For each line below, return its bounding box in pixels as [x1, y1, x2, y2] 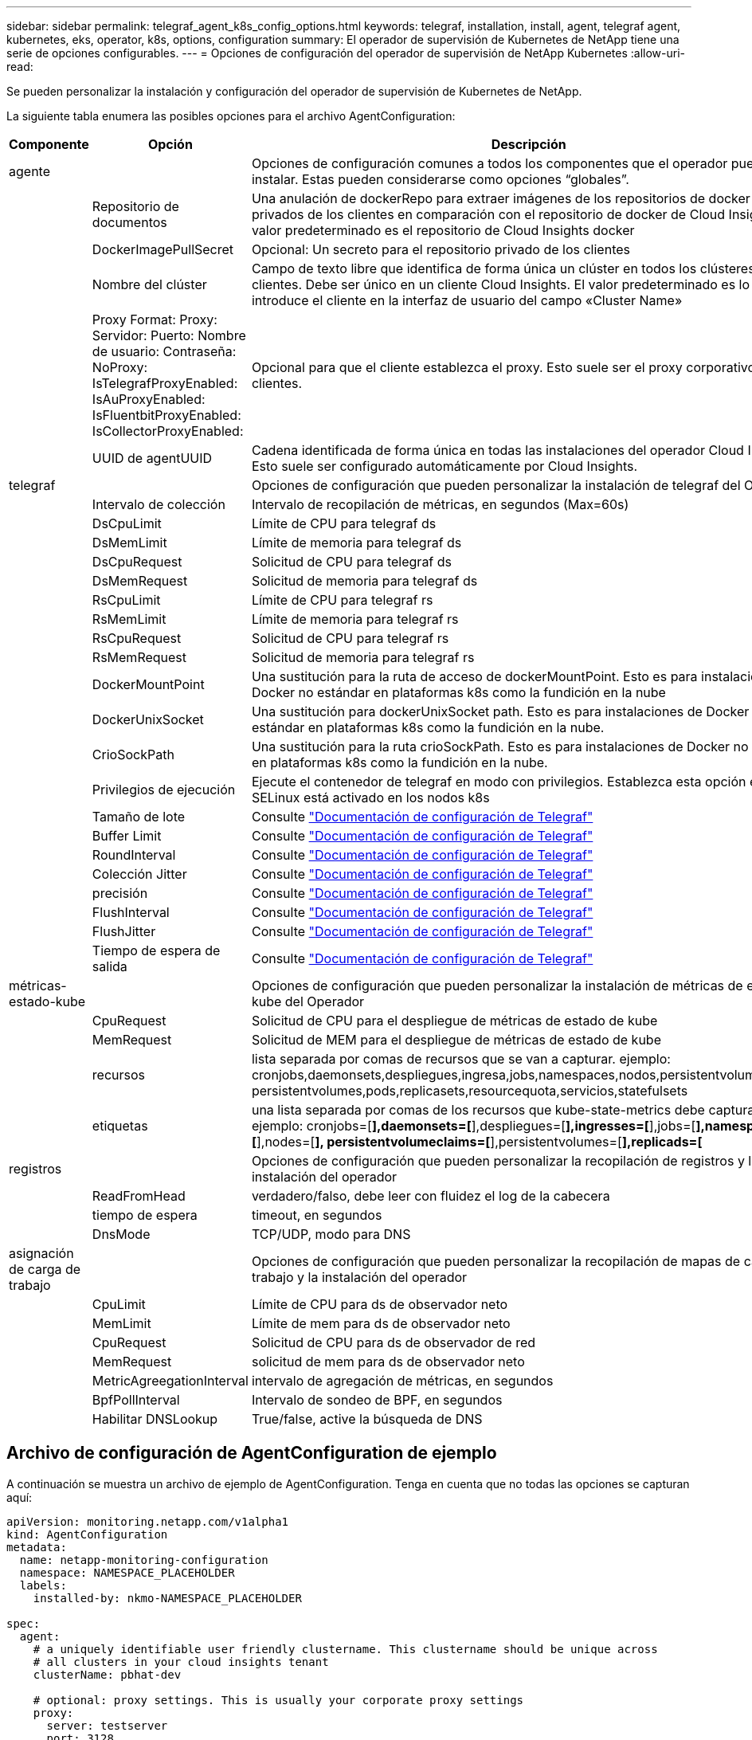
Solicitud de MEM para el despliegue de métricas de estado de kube [251, 1032, 661, 1048]
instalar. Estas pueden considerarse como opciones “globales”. [251, 171, 629, 187]
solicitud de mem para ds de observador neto [251, 1354, 525, 1370]
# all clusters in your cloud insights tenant [33, 1655, 329, 1668]
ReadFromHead [92, 1188, 186, 1204]
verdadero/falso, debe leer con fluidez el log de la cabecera [251, 1188, 610, 1204]
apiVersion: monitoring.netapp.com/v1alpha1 [6, 1515, 289, 1528]
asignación [9, 1245, 74, 1261]
